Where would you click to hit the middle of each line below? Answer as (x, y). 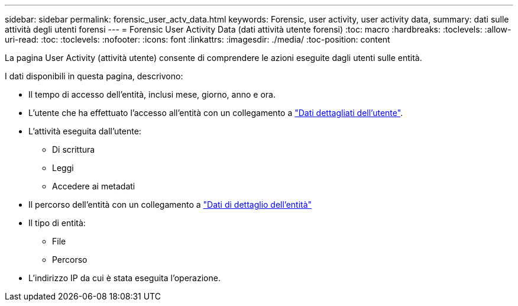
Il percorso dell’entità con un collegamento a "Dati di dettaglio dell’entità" (170, 204)
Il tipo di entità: (57, 223)
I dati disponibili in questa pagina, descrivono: (94, 76)
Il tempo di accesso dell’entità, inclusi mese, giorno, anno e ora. (152, 94)
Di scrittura (74, 149)
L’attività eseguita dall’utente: (85, 131)
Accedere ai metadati (94, 186)
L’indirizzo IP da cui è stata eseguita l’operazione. (124, 278)
